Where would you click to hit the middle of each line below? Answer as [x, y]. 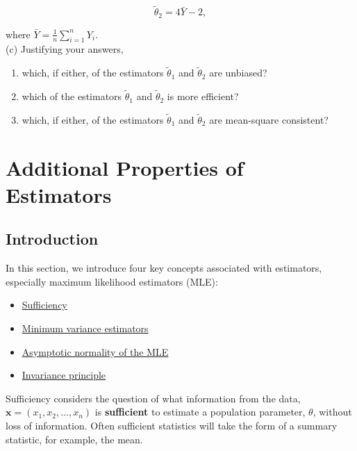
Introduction [52, 239]
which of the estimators [72, 96]
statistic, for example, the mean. [74, 439]
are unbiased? [238, 73]
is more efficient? [203, 96]
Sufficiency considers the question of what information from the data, [153, 398]
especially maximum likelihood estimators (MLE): [112, 281]
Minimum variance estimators [85, 328]
